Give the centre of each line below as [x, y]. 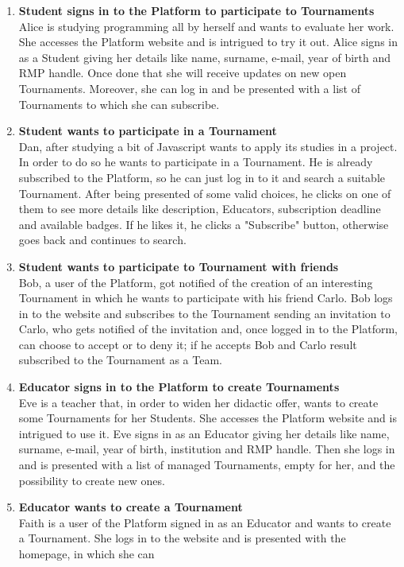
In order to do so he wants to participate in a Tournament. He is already [196, 162]
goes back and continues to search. [102, 240]
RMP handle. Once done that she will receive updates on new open [183, 73]
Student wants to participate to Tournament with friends [179, 266]
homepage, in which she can [87, 553]
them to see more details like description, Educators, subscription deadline [200, 209]
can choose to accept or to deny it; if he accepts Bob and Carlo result [188, 344]
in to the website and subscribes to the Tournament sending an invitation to [204, 313]
